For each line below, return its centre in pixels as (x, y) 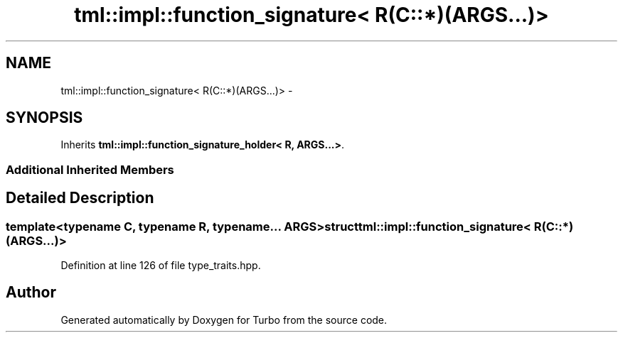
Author (31, 293)
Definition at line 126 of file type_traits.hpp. (161, 266)
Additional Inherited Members (90, 169)
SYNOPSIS (44, 118)
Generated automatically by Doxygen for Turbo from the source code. (224, 320)
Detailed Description (80, 198)
